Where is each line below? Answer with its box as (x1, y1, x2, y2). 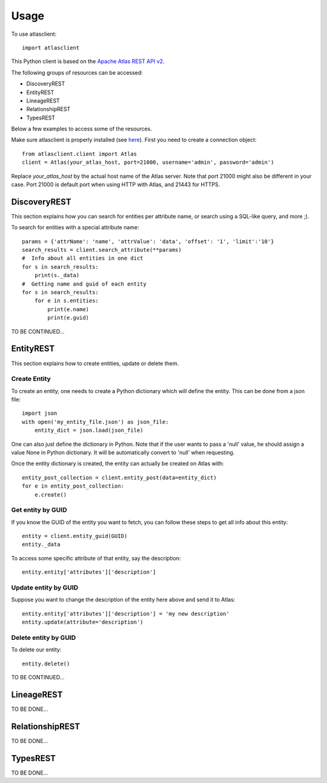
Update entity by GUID (11, 583, 79, 592)
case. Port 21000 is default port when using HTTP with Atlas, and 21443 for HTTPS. (11, 181, 220, 188)
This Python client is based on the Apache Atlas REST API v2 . (11, 58, 165, 65)
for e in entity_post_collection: (22, 483, 124, 489)
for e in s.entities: (34, 297, 99, 304)
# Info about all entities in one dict (22, 255, 144, 262)
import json (22, 410, 58, 417)
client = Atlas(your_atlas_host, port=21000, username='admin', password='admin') (22, 159, 274, 166)
